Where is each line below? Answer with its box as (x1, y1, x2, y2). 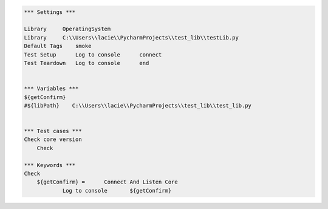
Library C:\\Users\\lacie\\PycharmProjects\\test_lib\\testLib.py (24, 34, 239, 41)
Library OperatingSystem (24, 26, 111, 33)
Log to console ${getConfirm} (62, 187, 172, 194)
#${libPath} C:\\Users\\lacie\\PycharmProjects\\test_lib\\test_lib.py (24, 102, 252, 109)
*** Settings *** (24, 9, 76, 15)
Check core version (24, 136, 82, 143)
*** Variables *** (24, 85, 79, 92)
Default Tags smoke (24, 43, 92, 50)
